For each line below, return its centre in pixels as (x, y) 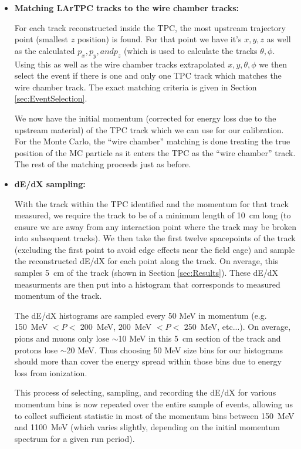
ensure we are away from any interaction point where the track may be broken (155, 226)
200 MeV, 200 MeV (116, 327)
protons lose (36, 350)
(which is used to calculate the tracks (190, 50)
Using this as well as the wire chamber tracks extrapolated (120, 64)
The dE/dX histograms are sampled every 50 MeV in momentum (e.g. (141, 315)
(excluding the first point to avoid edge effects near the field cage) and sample (155, 249)
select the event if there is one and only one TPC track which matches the (148, 75)
